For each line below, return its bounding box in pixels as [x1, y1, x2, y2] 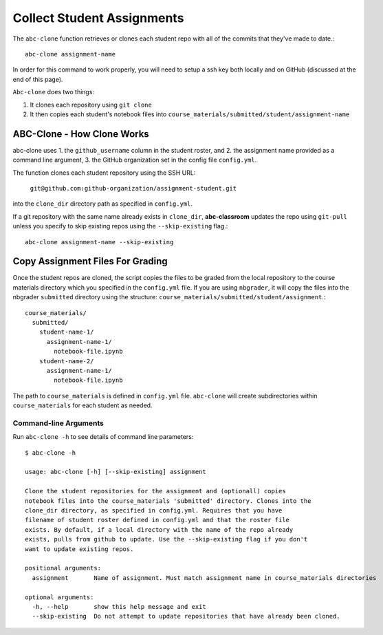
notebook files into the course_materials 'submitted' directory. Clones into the [25, 497, 311, 505]
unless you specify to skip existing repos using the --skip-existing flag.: [12, 222, 228, 230]
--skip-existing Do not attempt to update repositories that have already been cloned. [32, 612, 340, 621]
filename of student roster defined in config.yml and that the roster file [25, 516, 290, 524]
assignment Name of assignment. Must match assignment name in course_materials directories [32, 574, 377, 581]
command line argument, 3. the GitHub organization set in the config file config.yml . [12, 155, 257, 164]
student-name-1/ [39, 328, 94, 336]
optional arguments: [25, 593, 94, 601]
